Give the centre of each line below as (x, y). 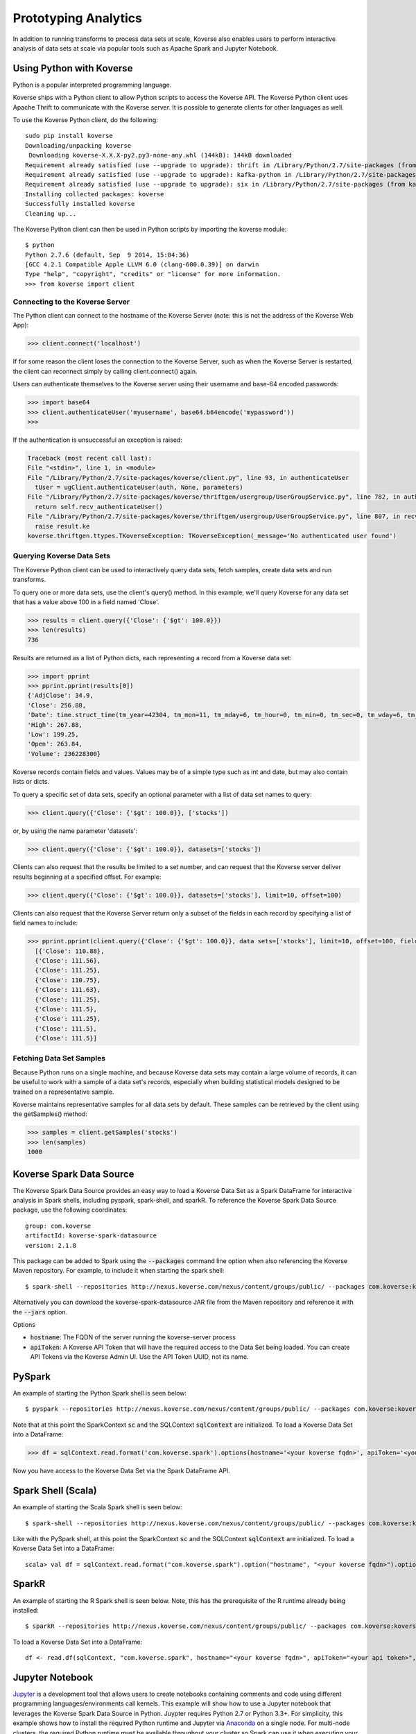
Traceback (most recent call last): (90, 458)
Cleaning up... (51, 214)
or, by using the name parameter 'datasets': (75, 831)
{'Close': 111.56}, (68, 961)
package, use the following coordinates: (70, 1210)
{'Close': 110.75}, (68, 980)
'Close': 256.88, (57, 705)
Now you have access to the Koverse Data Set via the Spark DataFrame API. (121, 1471)
